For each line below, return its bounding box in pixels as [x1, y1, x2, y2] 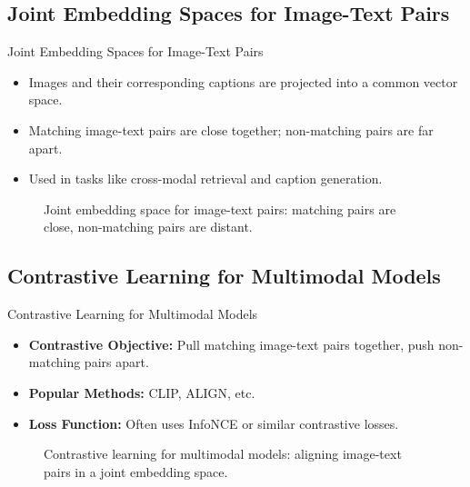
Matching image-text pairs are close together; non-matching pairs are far [28, 120, 434, 139]
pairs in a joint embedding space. [44, 462, 228, 481]
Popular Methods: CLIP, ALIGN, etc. [28, 383, 255, 402]
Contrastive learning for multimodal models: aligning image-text [44, 444, 402, 463]
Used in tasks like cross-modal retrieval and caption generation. [28, 169, 383, 188]
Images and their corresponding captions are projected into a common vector [28, 72, 458, 91]
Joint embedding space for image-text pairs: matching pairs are [44, 199, 396, 218]
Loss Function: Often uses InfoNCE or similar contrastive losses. [28, 413, 399, 432]
